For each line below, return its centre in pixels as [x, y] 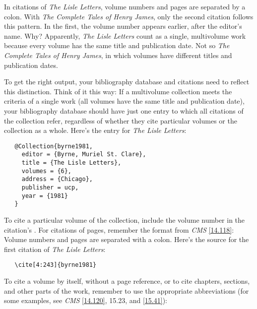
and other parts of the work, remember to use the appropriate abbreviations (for [127, 290]
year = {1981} [45, 196]
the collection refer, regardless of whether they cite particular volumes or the [121, 120]
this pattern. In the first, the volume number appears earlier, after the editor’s [123, 26]
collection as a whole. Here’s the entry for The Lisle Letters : [95, 130]
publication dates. [31, 65]
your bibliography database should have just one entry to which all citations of [124, 110]
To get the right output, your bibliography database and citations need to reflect [127, 82]
